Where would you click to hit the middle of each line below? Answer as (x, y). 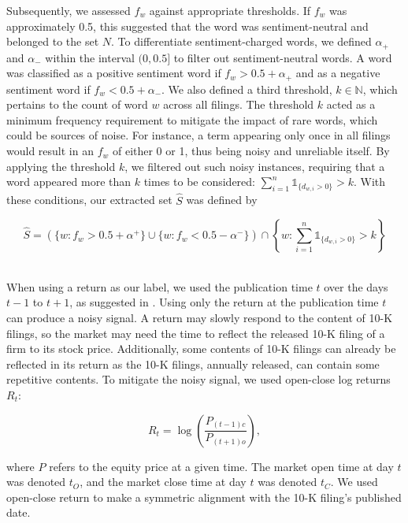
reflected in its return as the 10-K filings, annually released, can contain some (193, 364)
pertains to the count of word (77, 104)
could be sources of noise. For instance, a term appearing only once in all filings (198, 135)
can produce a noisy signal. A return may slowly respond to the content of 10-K (200, 317)
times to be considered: (199, 182)
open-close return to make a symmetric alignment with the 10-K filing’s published (204, 497)
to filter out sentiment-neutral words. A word (283, 57)
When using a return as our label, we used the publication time (159, 286)
